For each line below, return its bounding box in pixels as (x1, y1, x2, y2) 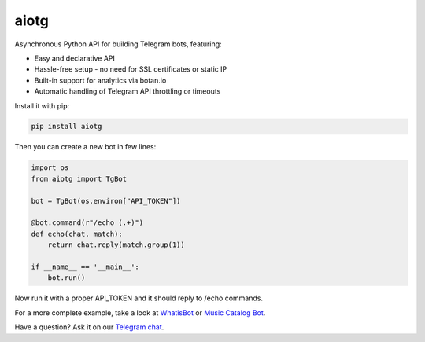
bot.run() (47, 274, 86, 282)
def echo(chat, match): (31, 229, 124, 238)
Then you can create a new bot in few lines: (14, 142, 157, 152)
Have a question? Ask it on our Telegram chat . (14, 322, 164, 332)
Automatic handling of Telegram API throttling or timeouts (34, 86, 221, 96)
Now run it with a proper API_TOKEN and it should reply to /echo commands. (14, 293, 264, 303)
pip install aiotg (31, 122, 102, 131)
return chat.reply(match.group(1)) (47, 241, 185, 249)
